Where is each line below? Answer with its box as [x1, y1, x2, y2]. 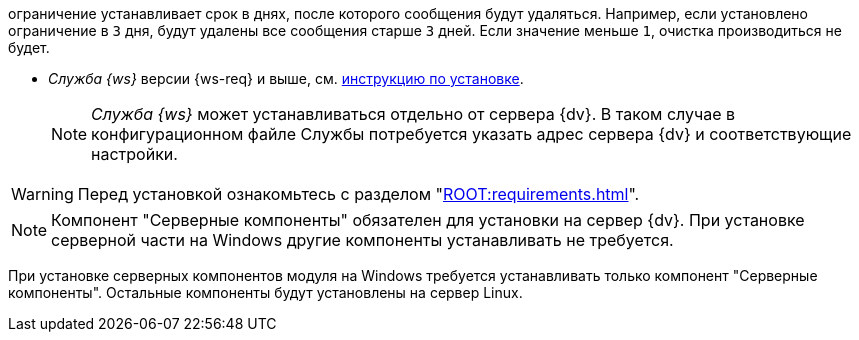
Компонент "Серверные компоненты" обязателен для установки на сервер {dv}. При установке [51, 210, 805, 230]
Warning [11, 184, 74, 204]
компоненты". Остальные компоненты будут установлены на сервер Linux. [8, 284, 523, 301]
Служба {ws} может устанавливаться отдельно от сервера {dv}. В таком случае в [91, 104, 736, 124]
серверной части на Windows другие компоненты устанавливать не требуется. [51, 230, 674, 250]
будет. [8, 39, 50, 56]
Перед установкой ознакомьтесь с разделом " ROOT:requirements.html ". [77, 184, 640, 204]
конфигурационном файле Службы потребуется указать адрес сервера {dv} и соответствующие [91, 124, 852, 144]
